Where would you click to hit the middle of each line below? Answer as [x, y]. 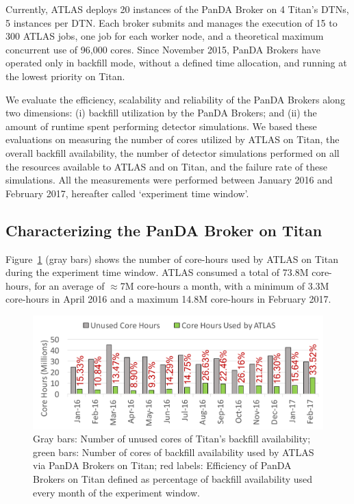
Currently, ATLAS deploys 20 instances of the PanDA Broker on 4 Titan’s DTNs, [177, 9]
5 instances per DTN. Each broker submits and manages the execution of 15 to [172, 22]
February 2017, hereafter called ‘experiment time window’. [127, 193]
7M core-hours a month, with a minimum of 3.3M [225, 285]
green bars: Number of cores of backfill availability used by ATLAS [174, 452]
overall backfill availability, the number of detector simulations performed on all [173, 152]
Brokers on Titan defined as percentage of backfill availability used [173, 479]
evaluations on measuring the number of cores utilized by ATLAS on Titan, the [173, 139]
